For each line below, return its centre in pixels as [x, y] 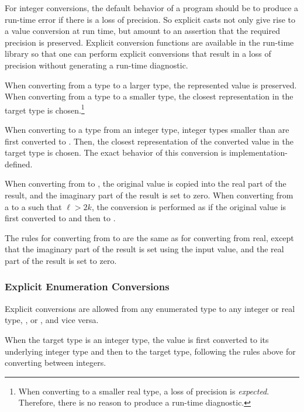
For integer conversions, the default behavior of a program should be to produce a [152, 8]
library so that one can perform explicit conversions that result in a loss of [138, 54]
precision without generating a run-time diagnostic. [96, 65]
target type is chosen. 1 [45, 109]
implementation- [258, 152]
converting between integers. [56, 363]
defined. [19, 164]
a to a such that [33, 206]
